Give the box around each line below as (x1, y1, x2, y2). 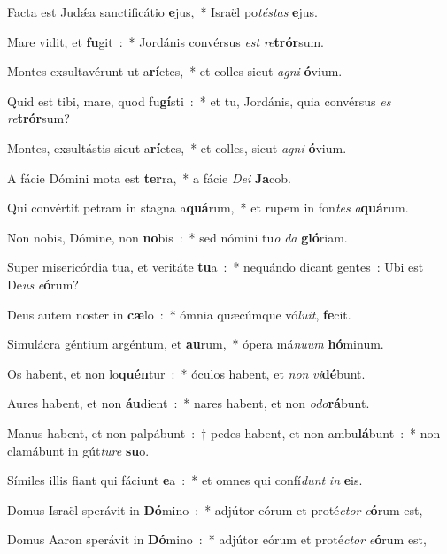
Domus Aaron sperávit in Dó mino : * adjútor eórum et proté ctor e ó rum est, (7, 530, 427, 549)
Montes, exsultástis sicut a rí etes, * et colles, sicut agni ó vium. (7, 138, 347, 157)
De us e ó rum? (7, 274, 79, 293)
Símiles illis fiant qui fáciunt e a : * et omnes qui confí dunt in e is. (7, 471, 363, 489)
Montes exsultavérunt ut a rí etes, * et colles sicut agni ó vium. (7, 62, 343, 81)
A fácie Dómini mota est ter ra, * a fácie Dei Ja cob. (7, 168, 291, 187)
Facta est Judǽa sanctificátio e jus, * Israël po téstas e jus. (7, 3, 318, 20)
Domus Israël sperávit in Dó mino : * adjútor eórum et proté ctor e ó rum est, (7, 500, 423, 519)
